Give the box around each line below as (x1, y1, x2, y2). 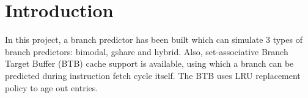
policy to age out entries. (5, 81, 98, 94)
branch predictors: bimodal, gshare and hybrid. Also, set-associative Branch (5, 45, 288, 58)
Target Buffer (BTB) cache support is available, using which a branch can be (5, 57, 294, 70)
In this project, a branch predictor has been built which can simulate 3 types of (5, 33, 302, 46)
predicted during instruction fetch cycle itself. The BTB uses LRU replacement (5, 69, 301, 81)
